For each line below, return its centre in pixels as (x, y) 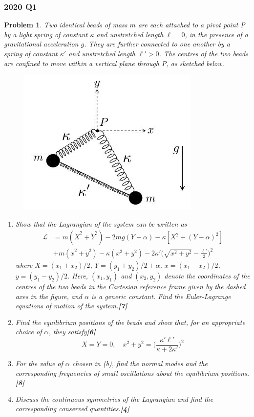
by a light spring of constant (46, 34)
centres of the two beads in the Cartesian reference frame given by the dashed (130, 286)
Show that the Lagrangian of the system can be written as (101, 223)
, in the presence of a (216, 34)
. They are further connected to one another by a (157, 44)
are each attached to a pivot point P (191, 25)
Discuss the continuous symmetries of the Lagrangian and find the (114, 399)
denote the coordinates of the (207, 275)
